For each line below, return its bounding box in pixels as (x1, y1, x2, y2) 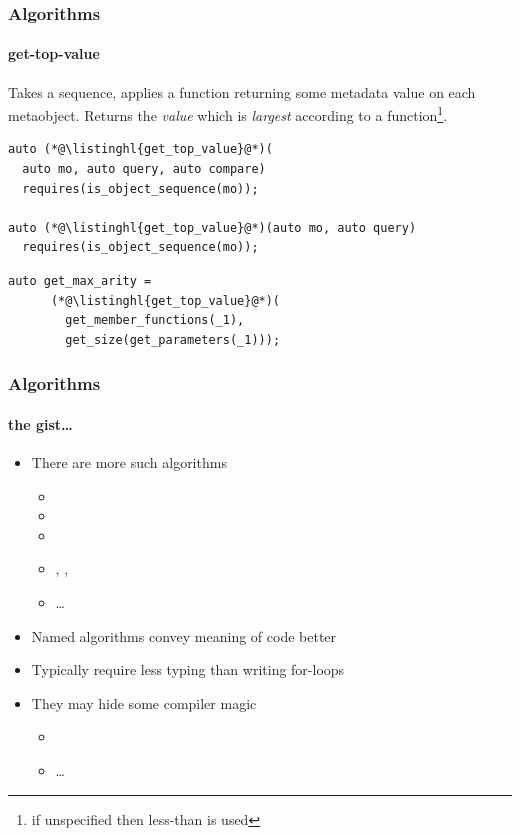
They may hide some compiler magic (31, 692, 257, 713)
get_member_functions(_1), (65, 313, 245, 328)
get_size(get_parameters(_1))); (65, 332, 281, 347)
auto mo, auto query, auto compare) (22, 162, 266, 177)
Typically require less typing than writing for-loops (31, 659, 345, 680)
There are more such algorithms (31, 452, 227, 473)
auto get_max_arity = (8, 274, 152, 289)
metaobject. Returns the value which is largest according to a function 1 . (8, 102, 448, 125)
